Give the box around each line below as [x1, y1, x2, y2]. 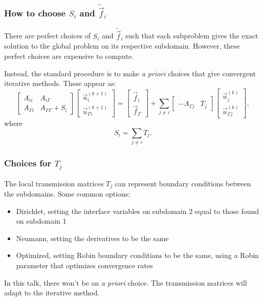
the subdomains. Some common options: [4, 188, 130, 199]
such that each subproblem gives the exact [125, 30, 258, 41]
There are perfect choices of [4, 30, 91, 41]
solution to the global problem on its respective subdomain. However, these [4, 40, 240, 51]
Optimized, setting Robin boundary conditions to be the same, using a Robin [16, 250, 259, 261]
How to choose [4, 7, 66, 19]
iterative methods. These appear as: [4, 78, 116, 89]
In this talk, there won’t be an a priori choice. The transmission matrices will [4, 277, 247, 288]
